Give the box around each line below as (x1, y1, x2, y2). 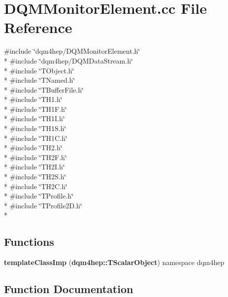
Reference (4, 17, 72, 37)
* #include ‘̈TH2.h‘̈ (4, 142, 63, 153)
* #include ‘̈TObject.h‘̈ (4, 65, 74, 75)
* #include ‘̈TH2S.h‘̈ (4, 171, 66, 182)
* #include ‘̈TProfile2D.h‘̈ (4, 200, 82, 210)
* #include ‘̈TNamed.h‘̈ (4, 75, 75, 85)
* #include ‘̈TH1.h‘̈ (4, 94, 63, 104)
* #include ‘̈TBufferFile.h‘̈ (4, 84, 84, 95)
